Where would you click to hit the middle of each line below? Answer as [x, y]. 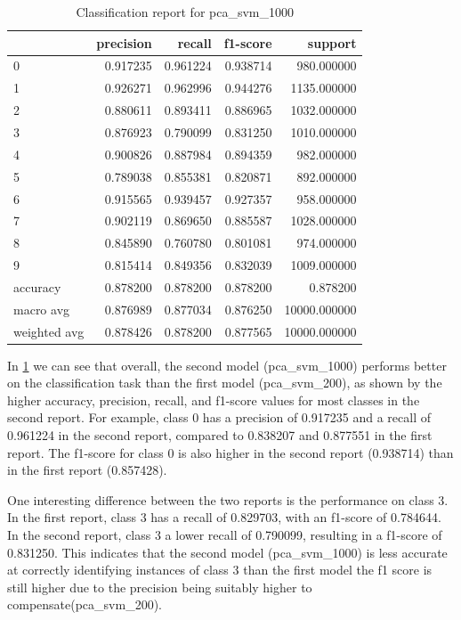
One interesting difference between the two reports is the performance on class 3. [228, 499]
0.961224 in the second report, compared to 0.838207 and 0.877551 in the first [220, 435]
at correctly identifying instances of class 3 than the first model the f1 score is [220, 570]
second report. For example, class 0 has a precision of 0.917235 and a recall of [219, 417]
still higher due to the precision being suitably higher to [160, 587]
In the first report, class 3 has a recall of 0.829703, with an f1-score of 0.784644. [224, 517]
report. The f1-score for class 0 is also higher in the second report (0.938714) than [230, 452]
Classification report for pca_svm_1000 [185, 12]
